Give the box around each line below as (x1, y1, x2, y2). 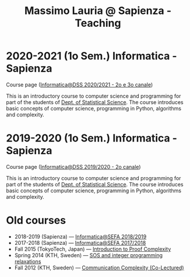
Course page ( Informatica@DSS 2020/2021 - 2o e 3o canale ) (6, 81, 153, 88)
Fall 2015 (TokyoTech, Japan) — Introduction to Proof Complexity (14, 245, 171, 252)
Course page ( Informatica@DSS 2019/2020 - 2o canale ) (6, 163, 141, 170)
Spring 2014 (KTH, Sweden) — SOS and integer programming (14, 251, 163, 258)
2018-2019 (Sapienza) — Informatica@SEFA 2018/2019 (14, 233, 147, 240)
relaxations (14, 258, 41, 265)
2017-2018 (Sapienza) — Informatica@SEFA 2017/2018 (14, 239, 146, 246)
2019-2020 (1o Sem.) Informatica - (6, 131, 178, 145)
